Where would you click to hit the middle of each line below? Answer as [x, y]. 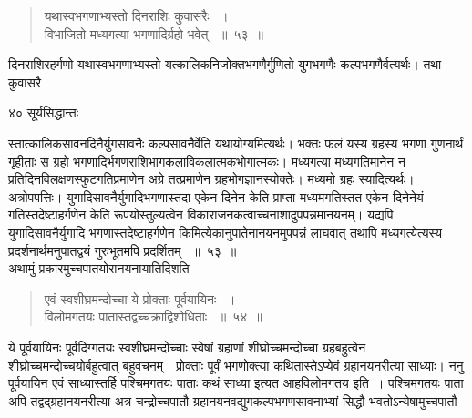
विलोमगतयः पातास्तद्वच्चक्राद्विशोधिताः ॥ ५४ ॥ [153, 316]
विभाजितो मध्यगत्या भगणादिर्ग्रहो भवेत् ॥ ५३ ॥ [154, 33]
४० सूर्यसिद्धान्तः [44, 112]
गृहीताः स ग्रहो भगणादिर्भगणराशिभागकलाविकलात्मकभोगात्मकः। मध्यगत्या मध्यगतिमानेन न [207, 161]
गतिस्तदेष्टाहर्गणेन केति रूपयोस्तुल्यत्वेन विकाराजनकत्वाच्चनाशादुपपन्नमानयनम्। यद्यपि [201, 214]
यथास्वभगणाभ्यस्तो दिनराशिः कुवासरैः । [136, 15]
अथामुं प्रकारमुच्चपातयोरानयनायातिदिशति [99, 268]
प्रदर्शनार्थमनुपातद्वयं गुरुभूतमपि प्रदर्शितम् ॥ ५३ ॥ [123, 250]
